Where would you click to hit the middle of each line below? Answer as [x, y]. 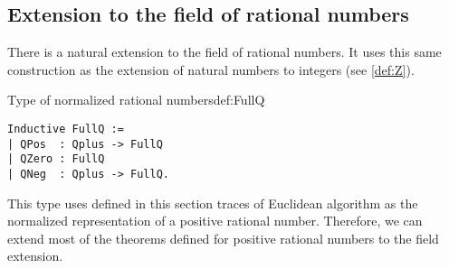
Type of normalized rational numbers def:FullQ [136, 100]
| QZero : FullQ [56, 159]
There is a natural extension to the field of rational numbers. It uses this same [224, 52]
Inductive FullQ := [66, 129]
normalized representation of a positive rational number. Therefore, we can [215, 221]
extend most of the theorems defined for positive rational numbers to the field [223, 238]
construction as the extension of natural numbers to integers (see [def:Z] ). [211, 69]
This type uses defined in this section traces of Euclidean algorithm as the [213, 203]
